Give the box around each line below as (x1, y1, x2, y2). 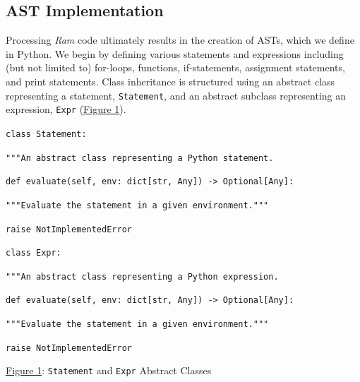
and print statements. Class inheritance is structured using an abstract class (6, 73, 335, 88)
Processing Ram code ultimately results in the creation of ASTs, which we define (6, 32, 354, 47)
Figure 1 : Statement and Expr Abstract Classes (6, 363, 212, 378)
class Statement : (6, 129, 87, 139)
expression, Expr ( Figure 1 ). (6, 102, 126, 117)
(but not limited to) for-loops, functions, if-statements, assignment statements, (6, 60, 345, 75)
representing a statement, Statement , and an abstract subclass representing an (6, 88, 347, 102)
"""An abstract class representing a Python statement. (6, 153, 274, 163)
